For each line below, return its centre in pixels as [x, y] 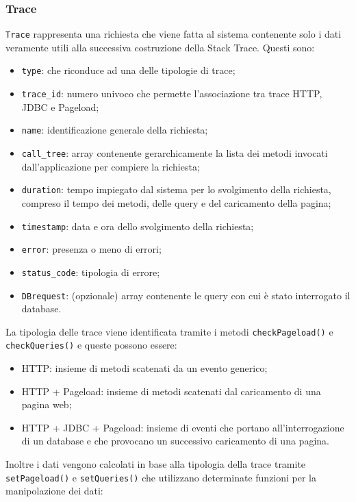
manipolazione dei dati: [54, 491]
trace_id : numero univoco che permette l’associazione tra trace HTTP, [172, 93]
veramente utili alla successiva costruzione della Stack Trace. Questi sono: [160, 47]
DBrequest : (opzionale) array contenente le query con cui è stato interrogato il [186, 295]
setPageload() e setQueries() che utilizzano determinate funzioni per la [161, 477]
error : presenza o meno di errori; [91, 249]
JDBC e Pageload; [60, 106]
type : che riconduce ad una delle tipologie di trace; [128, 70]
